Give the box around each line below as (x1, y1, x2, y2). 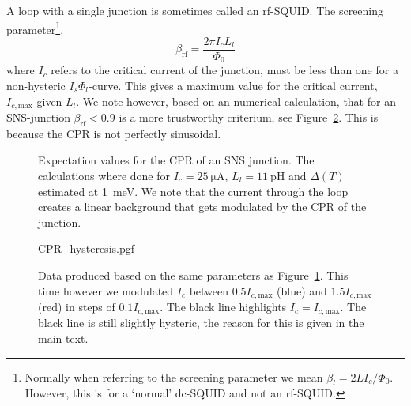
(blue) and (277, 282, 327, 299)
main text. (38, 330, 89, 347)
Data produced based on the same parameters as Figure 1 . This (38, 266, 349, 283)
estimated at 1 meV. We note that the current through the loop (38, 182, 349, 199)
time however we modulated (38, 282, 174, 299)
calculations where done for (38, 167, 170, 183)
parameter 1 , (6, 18, 64, 37)
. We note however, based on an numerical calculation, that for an (76, 92, 396, 109)
